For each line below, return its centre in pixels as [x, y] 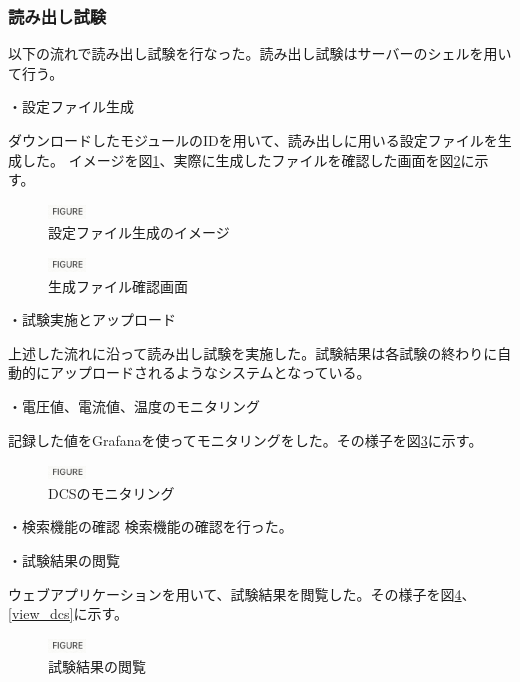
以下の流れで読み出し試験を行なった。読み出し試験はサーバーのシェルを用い [260, 53]
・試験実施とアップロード [92, 319]
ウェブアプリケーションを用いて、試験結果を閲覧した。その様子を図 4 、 [242, 593]
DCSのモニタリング [111, 492]
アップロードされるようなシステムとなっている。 [210, 372]
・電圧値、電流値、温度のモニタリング [134, 405]
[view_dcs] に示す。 [68, 613]
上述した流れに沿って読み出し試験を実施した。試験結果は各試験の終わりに [253, 352]
